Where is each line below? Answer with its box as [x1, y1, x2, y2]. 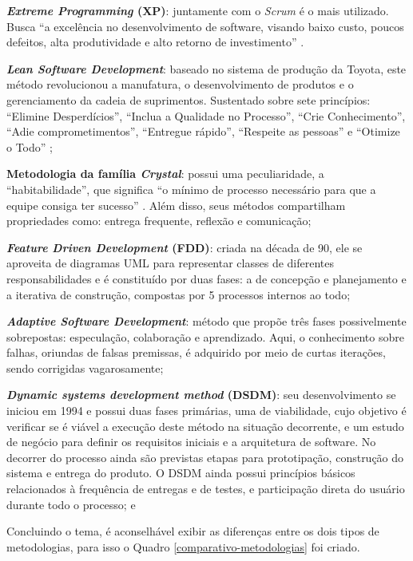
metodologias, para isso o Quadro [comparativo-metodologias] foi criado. [6, 538, 360, 555]
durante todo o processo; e [6, 496, 136, 512]
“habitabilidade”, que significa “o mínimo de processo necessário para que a [6, 180, 376, 197]
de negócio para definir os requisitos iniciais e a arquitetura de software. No [6, 433, 376, 450]
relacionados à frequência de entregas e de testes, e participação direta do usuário [6, 480, 405, 497]
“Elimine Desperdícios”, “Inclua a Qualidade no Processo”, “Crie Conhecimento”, [6, 107, 406, 124]
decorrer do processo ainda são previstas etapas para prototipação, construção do [6, 448, 404, 465]
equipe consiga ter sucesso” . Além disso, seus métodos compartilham [6, 196, 346, 213]
